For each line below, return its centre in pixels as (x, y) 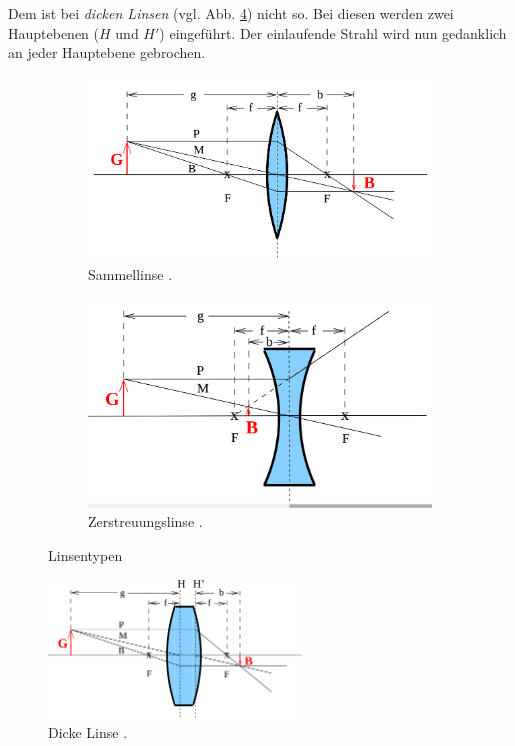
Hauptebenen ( (54, 32)
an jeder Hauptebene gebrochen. (107, 52)
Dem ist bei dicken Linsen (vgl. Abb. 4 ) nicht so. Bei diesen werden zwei (231, 13)
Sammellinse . (130, 273)
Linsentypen (85, 554)
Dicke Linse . (88, 732)
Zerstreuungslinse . (145, 521)
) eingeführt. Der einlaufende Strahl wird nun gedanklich (333, 32)
